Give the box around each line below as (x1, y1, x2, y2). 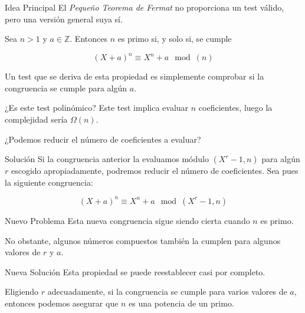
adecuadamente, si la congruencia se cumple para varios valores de (47, 285, 287, 298)
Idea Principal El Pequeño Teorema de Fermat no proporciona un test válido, (5, 1, 284, 13)
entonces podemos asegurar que (5, 296, 119, 309)
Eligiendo (5, 285, 38, 298)
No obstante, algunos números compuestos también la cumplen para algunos (5, 234, 281, 246)
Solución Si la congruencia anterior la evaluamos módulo (5, 153, 209, 165)
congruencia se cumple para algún (5, 81, 127, 94)
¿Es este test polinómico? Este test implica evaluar (5, 101, 189, 114)
